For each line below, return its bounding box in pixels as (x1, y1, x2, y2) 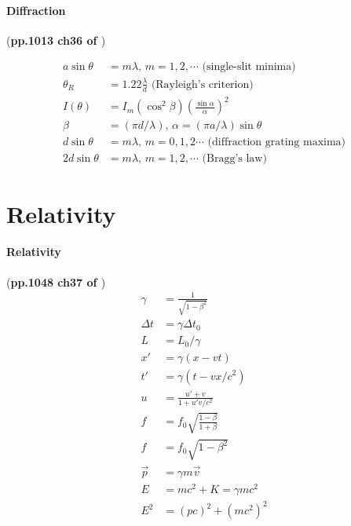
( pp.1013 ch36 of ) (6, 31, 106, 48)
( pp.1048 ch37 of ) (6, 273, 106, 290)
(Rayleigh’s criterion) (151, 79, 254, 90)
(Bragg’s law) (202, 153, 267, 165)
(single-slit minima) (202, 61, 296, 73)
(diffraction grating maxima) (207, 137, 346, 148)
